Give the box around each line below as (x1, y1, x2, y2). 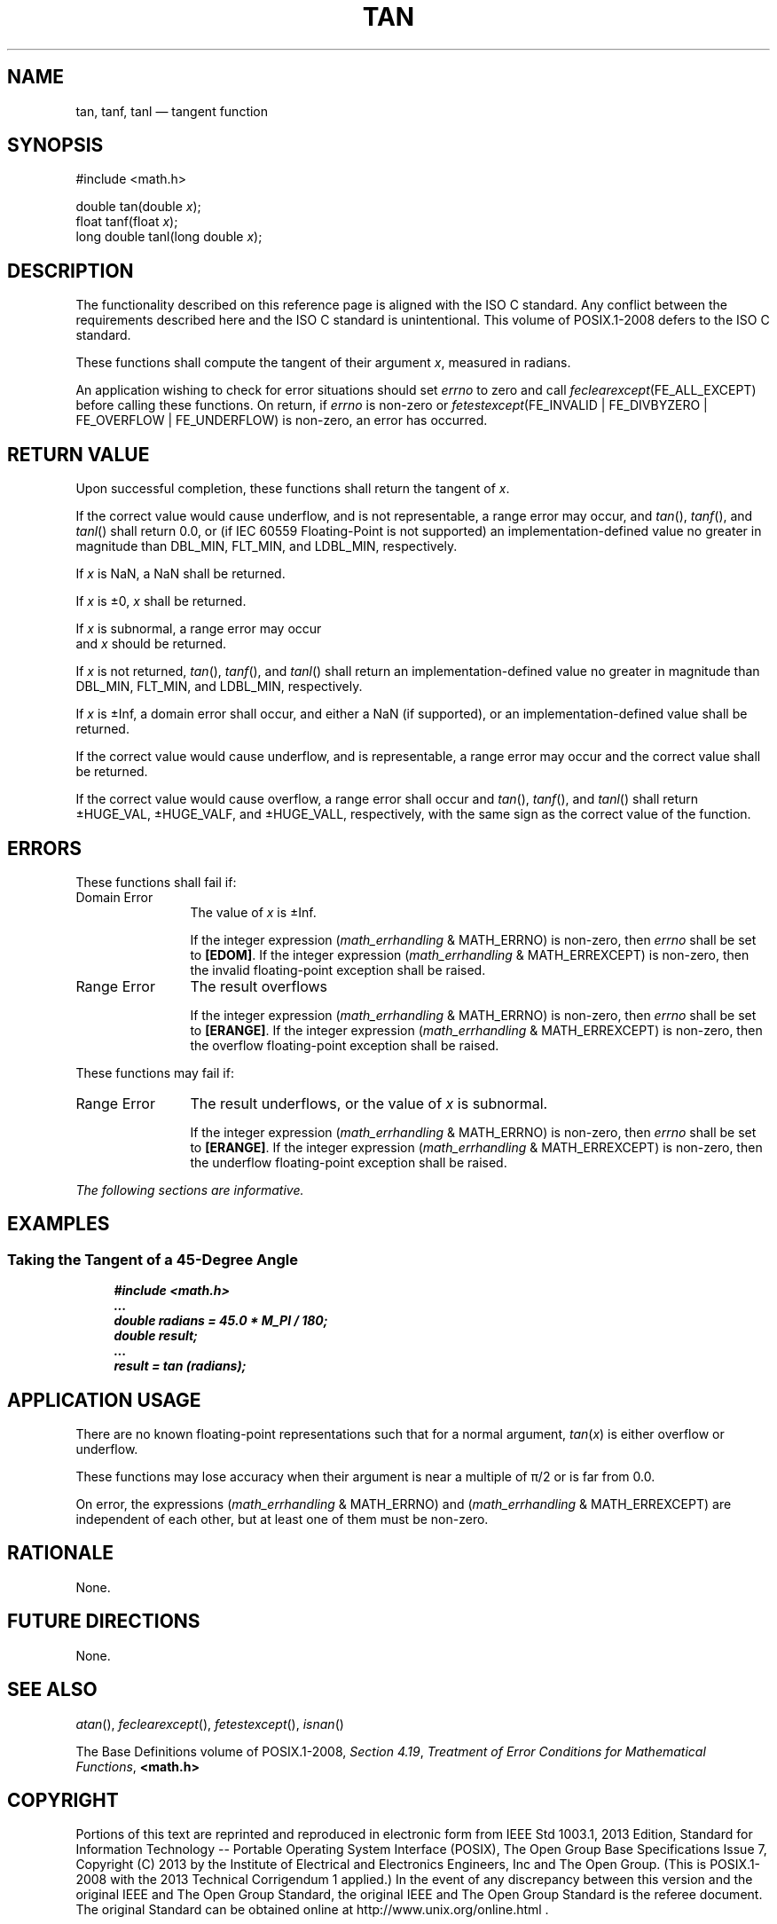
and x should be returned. (75, 636, 227, 652)
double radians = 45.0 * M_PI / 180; (114, 1313, 328, 1329)
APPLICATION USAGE (7, 1388, 201, 1411)
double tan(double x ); (75, 199, 201, 215)
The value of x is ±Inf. (190, 904, 317, 920)
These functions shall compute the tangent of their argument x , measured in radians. (75, 355, 571, 371)
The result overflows (190, 977, 328, 995)
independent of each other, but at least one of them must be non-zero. (75, 1512, 489, 1527)
